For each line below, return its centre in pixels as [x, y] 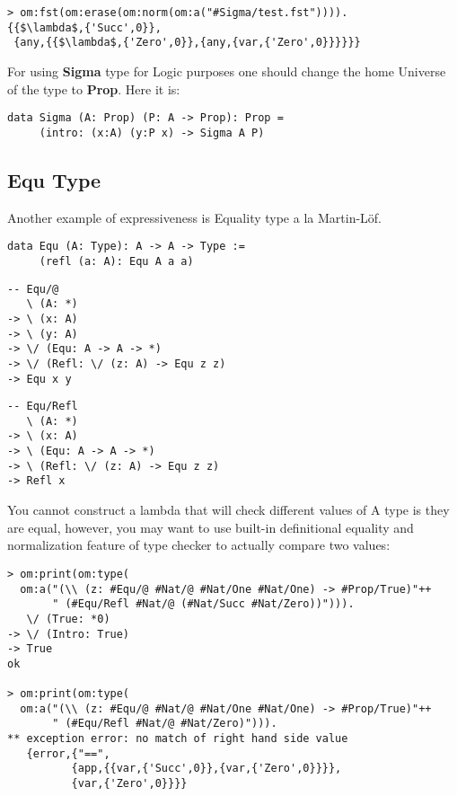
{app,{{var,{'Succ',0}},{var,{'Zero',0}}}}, [207, 769]
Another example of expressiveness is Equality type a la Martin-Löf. [195, 217]
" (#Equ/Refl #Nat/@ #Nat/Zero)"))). [165, 724]
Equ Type [54, 179]
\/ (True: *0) [68, 619]
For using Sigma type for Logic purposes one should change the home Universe [227, 71]
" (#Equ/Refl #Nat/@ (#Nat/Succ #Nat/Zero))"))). [203, 604]
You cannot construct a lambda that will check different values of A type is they [228, 510]
